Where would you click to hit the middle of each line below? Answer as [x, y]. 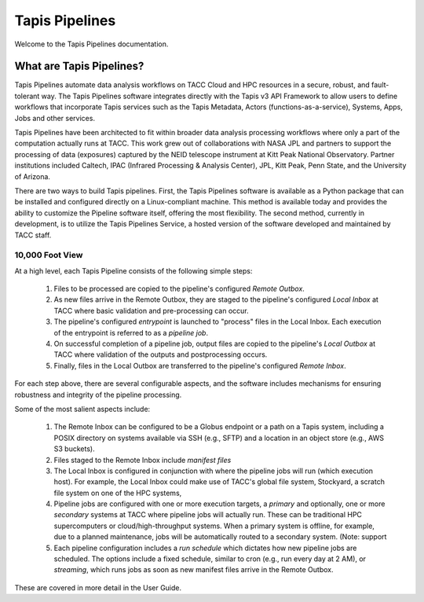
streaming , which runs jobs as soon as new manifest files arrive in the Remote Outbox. [194, 570]
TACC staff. [33, 235]
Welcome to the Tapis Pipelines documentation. [91, 44]
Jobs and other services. [55, 118]
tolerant [27, 96]
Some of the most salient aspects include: [82, 409]
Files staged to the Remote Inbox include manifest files [143, 460]
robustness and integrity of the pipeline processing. [98, 395]
